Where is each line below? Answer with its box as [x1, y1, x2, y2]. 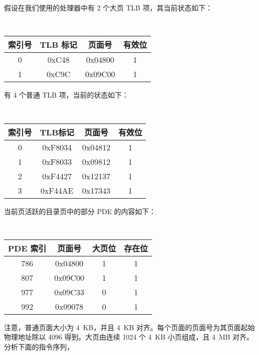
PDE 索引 [8, 242, 46, 254]
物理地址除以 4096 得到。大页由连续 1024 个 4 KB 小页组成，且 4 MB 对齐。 [4, 332, 254, 342]
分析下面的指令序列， [4, 341, 74, 352]
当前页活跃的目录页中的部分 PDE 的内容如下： [4, 206, 156, 216]
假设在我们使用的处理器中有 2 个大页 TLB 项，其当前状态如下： [4, 2, 213, 12]
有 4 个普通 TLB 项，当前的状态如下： [4, 90, 129, 100]
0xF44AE [40, 184, 74, 196]
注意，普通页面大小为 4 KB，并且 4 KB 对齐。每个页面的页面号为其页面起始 [4, 322, 255, 332]
